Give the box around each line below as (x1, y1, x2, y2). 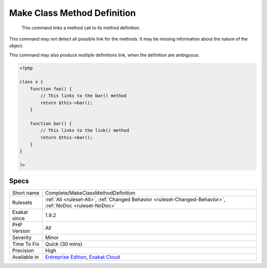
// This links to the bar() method (40, 93, 127, 99)
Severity (12, 234, 32, 241)
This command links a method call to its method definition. (21, 25, 141, 31)
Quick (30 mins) (45, 240, 83, 247)
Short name (12, 189, 40, 196)
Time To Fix (12, 240, 40, 247)
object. (9, 43, 24, 49)
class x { (19, 79, 44, 85)
